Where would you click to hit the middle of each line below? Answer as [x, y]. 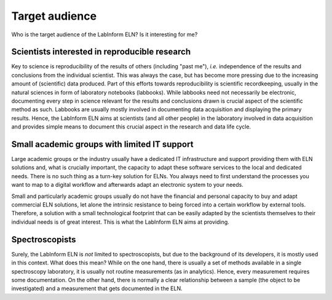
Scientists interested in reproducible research [101, 52]
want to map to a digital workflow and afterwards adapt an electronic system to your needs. [128, 185]
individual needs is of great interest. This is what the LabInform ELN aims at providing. [121, 222]
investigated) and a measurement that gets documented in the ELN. [97, 288]
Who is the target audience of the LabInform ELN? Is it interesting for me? [105, 34]
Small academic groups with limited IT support [102, 144]
